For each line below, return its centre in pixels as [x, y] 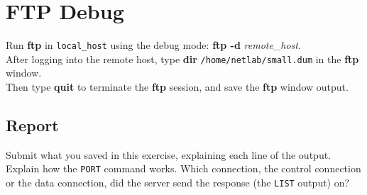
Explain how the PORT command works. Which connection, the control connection [183, 168]
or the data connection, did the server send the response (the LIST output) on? [178, 183]
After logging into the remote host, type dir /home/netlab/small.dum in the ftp [182, 58]
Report [32, 125]
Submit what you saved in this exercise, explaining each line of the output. [169, 154]
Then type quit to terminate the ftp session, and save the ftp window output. [177, 87]
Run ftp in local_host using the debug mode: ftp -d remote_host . [153, 45]
